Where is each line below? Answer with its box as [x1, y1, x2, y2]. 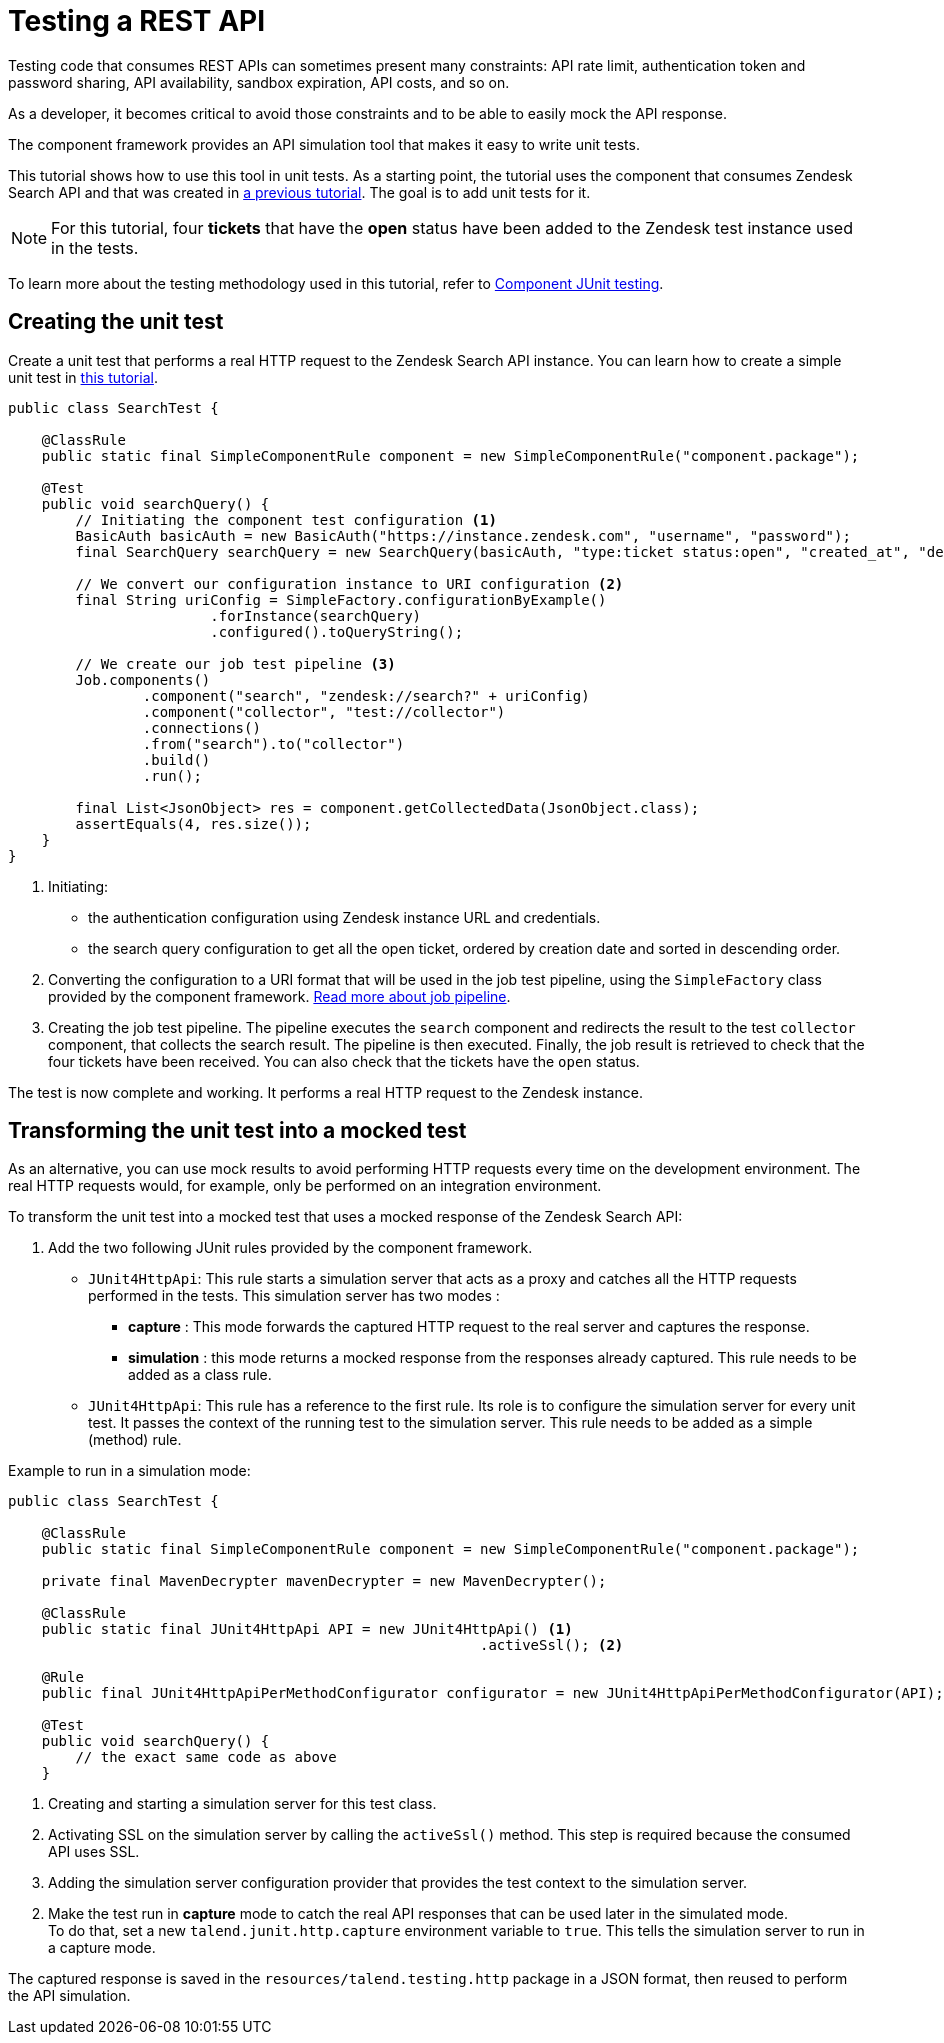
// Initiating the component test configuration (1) [75, 511, 497, 528]
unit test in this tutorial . [8, 368, 158, 386]
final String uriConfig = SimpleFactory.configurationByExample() [75, 591, 607, 608]
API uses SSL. [48, 1843, 140, 1861]
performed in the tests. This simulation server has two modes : [88, 1287, 500, 1305]
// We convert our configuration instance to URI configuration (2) [75, 575, 624, 592]
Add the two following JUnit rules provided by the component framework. [48, 1239, 533, 1257]
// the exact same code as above [75, 1749, 337, 1766]
